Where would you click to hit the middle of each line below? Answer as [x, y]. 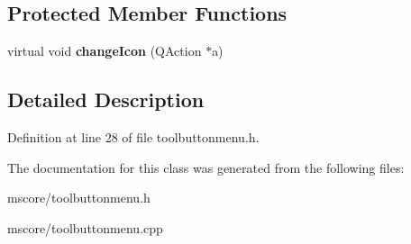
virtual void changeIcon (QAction [105, 51]
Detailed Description [106, 99]
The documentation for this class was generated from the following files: [206, 167]
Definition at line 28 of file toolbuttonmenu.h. [133, 137]
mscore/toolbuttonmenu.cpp [85, 227]
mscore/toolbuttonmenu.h [79, 198]
